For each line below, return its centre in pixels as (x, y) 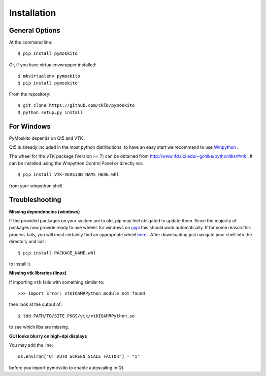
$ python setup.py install (50, 112)
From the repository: (30, 94)
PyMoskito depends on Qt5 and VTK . (47, 138)
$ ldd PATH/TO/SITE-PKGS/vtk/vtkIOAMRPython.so (76, 316)
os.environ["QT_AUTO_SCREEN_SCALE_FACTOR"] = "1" (79, 356)
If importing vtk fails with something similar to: (57, 282)
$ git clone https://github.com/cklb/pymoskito (76, 105)
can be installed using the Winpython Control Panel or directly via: (76, 163)
